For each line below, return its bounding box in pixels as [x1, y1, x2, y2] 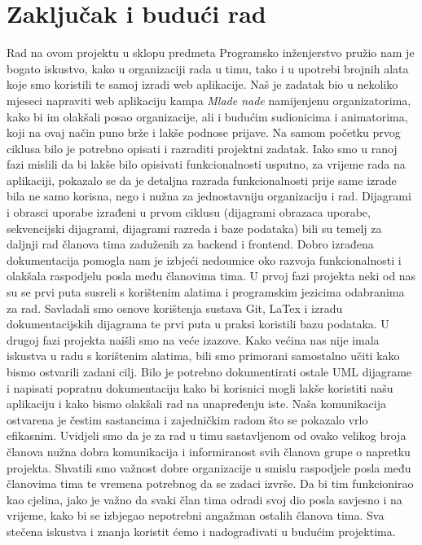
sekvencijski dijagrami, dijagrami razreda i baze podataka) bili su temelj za [7, 219, 382, 236]
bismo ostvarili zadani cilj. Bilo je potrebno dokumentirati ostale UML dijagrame [7, 363, 412, 380]
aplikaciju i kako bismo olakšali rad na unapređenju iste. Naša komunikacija [7, 395, 386, 412]
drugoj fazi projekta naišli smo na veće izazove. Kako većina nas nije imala [7, 331, 380, 348]
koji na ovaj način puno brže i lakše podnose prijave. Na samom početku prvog [7, 124, 401, 141]
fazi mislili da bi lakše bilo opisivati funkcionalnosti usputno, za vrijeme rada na [7, 156, 406, 173]
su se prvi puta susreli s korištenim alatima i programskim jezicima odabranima [7, 283, 405, 301]
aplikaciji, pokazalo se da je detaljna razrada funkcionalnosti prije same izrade [7, 171, 397, 188]
